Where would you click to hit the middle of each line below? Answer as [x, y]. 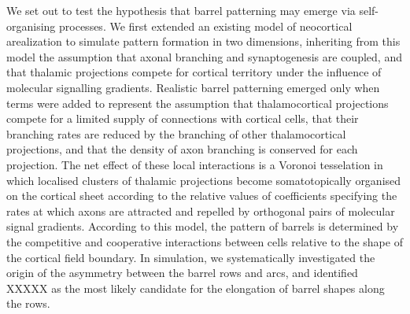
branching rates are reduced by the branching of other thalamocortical [176, 133]
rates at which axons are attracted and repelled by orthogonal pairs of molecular [201, 211]
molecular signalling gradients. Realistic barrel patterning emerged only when [193, 87]
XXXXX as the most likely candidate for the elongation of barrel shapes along [196, 288]
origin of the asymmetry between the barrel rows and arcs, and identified [182, 273]
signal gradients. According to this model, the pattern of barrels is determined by [203, 226]
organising [31, 26]
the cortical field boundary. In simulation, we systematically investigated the [191, 257]
